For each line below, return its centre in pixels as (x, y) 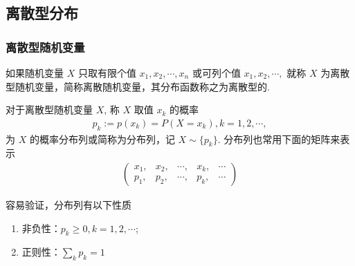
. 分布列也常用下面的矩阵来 (279, 139)
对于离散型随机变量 (49, 110)
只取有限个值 (107, 73)
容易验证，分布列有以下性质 (69, 205)
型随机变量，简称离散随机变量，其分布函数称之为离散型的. (138, 86)
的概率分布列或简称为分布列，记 (102, 139)
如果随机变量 (35, 73)
